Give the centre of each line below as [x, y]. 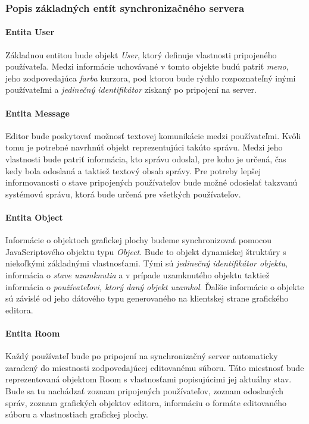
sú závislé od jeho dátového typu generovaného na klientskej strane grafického [147, 298]
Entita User [30, 32]
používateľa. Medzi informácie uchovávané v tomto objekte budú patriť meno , [147, 66]
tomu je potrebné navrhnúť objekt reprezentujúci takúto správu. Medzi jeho [144, 147]
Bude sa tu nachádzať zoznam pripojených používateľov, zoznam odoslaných [145, 390]
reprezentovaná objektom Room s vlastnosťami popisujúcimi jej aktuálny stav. [149, 379]
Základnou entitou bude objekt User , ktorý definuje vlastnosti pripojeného [141, 54]
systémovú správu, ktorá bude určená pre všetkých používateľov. [123, 194]
